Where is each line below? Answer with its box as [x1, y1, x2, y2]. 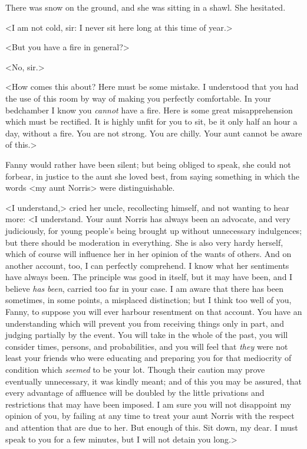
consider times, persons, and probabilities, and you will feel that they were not [5, 340, 288, 352]
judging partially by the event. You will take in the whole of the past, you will [5, 328, 288, 341]
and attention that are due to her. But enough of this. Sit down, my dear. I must [5, 421, 298, 433]
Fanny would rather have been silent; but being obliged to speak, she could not [5, 158, 291, 170]
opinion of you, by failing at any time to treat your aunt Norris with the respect [5, 409, 295, 422]
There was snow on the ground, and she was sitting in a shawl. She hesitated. [5, 1, 286, 13]
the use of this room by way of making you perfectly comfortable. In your [5, 92, 271, 104]
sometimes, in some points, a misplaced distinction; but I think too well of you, [5, 294, 292, 306]
